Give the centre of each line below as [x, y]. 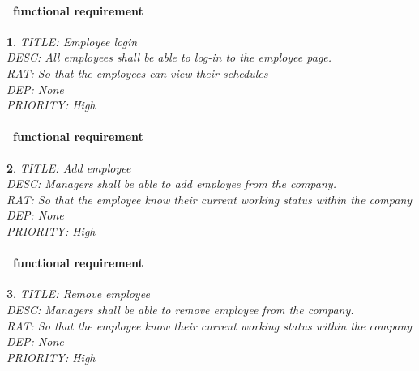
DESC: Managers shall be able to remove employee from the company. [180, 309]
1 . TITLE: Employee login [72, 41]
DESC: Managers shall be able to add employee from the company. [171, 183]
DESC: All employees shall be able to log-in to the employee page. [169, 57]
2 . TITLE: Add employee [69, 167]
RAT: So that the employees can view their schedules [137, 72]
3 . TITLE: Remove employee [78, 294]
